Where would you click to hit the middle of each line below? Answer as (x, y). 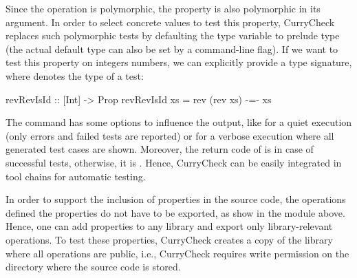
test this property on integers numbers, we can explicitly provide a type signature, (179, 62)
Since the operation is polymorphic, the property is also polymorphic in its (163, 8)
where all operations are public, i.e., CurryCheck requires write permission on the (177, 253)
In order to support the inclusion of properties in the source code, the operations (176, 199)
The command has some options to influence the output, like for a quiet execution (179, 122)
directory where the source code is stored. (93, 267)
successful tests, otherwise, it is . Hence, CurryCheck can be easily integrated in (174, 162)
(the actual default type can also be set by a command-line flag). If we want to (172, 49)
